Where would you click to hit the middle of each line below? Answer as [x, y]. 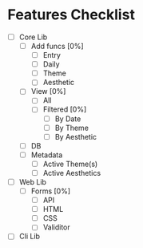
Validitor [57, 227]
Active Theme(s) [70, 164]
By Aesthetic [76, 136]
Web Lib [33, 181]
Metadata [47, 155]
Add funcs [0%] [58, 46]
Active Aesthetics [72, 173]
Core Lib [33, 37]
